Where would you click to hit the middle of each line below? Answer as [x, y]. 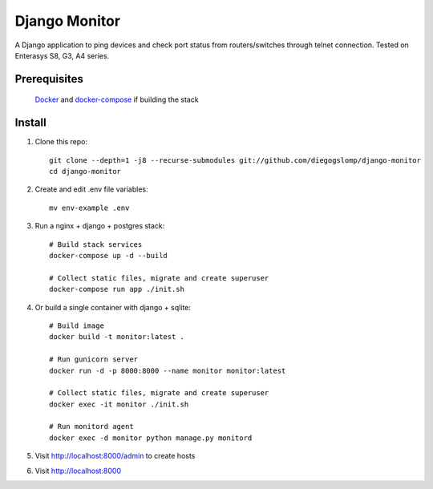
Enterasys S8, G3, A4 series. [62, 55]
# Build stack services [96, 244]
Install [31, 123]
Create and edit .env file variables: [91, 189]
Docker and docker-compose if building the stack [117, 99]
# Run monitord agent [91, 426]
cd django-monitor [85, 172]
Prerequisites [49, 79]
